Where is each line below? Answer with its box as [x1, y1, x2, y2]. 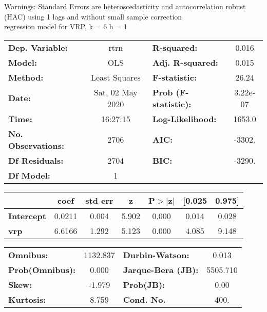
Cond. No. [123, 293, 166, 305]
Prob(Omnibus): [8, 263, 76, 276]
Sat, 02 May [93, 86, 138, 98]
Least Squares [90, 71, 141, 83]
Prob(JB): [123, 278, 165, 290]
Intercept [8, 209, 46, 222]
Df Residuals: [8, 154, 64, 166]
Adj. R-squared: [152, 56, 218, 68]
